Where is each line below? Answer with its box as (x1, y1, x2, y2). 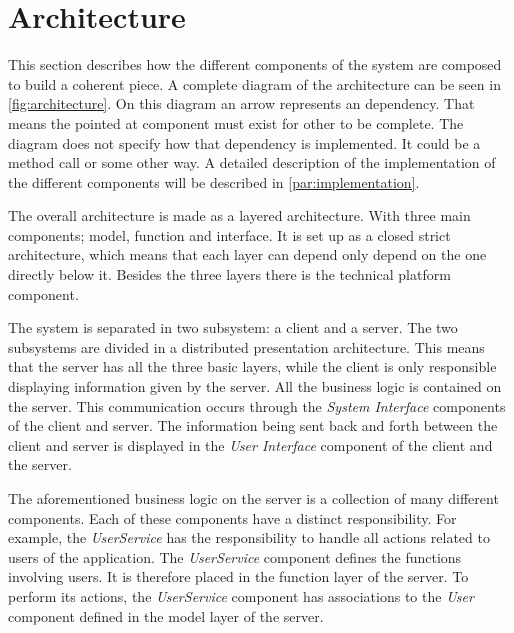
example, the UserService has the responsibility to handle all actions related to (8, 527, 490, 548)
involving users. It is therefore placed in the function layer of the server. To (8, 566, 469, 587)
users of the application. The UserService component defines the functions (8, 546, 462, 567)
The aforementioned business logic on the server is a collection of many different (8, 488, 499, 508)
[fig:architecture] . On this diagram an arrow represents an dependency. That (8, 93, 475, 114)
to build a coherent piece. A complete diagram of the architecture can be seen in (8, 73, 501, 94)
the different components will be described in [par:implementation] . (8, 171, 420, 192)
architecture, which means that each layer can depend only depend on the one (8, 244, 487, 265)
